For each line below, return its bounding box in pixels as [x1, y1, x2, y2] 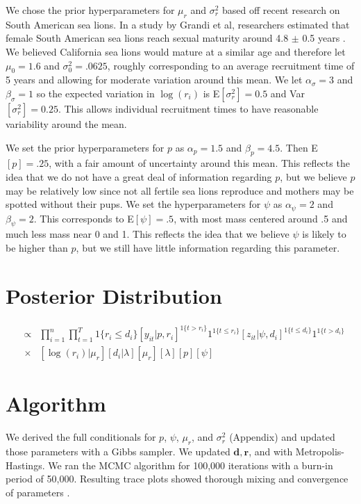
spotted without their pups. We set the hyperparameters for [6, 197, 261, 211]
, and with [249, 444, 293, 459]
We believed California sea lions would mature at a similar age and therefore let [6, 44, 346, 58]
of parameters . [6, 485, 70, 499]
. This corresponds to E [33, 211, 134, 225]
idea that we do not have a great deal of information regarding [6, 169, 272, 184]
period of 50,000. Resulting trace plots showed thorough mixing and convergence [6, 471, 349, 486]
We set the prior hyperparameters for [6, 140, 165, 154]
